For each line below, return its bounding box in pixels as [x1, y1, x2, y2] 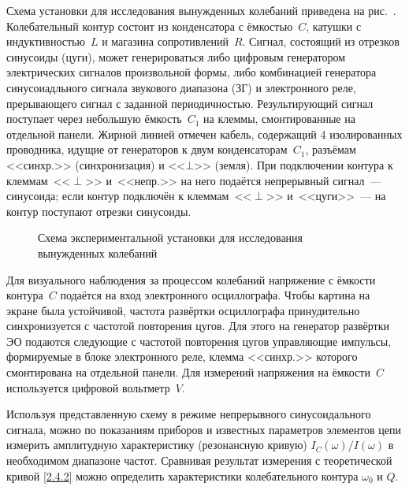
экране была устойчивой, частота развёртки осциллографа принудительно [6, 302, 360, 318]
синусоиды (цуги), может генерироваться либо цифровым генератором [6, 48, 346, 65]
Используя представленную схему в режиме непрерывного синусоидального [6, 406, 371, 422]
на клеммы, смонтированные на [203, 110, 355, 127]
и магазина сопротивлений [102, 33, 229, 50]
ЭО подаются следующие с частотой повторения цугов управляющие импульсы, [6, 332, 392, 349]
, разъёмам [305, 141, 356, 158]
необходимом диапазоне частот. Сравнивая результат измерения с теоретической [6, 452, 392, 469]
